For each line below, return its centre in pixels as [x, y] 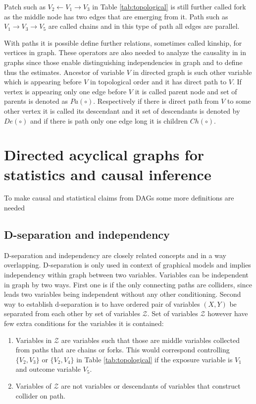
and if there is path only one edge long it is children [109, 120]
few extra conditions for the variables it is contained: [84, 323]
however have [228, 313]
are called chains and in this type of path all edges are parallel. [144, 26]
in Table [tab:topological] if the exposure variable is [154, 359]
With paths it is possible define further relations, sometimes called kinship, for [123, 42]
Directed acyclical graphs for [104, 155]
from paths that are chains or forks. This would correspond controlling [123, 350]
